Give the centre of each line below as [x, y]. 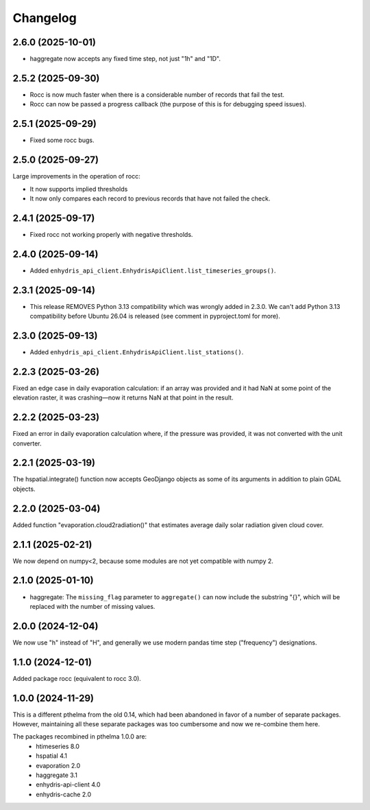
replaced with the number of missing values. [92, 606]
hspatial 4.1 [52, 756]
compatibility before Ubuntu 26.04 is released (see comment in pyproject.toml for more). [155, 316]
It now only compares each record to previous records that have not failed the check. [150, 198]
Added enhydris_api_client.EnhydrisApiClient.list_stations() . [137, 352]
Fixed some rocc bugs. [62, 140]
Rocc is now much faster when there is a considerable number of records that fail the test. [157, 94]
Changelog [45, 18]
